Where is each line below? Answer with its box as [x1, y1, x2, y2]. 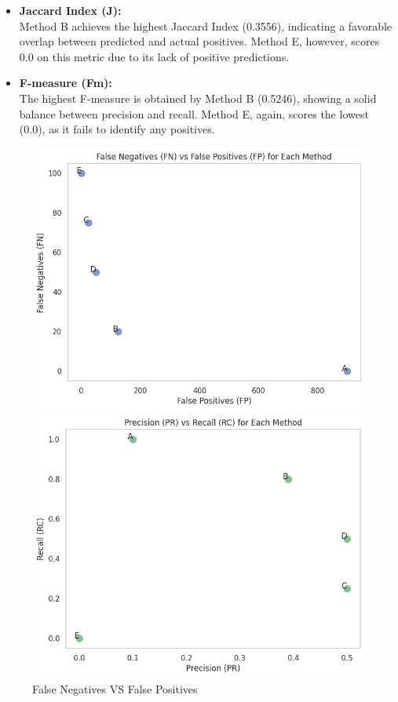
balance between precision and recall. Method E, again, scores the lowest [19, 105, 369, 122]
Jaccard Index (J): [19, 2, 122, 18]
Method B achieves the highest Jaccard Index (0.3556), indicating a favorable [19, 17, 393, 34]
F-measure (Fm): [19, 75, 112, 91]
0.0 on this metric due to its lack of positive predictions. [19, 48, 290, 64]
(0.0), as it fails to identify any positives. [19, 121, 215, 137]
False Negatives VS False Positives [32, 680, 198, 697]
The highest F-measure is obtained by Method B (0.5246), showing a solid [19, 89, 377, 106]
